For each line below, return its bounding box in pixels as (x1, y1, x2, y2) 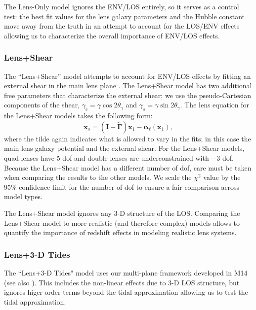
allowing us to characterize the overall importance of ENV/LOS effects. (4, 30, 220, 40)
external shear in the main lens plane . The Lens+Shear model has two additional (4, 80, 252, 91)
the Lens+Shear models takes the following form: (4, 110, 153, 121)
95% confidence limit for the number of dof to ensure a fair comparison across (4, 181, 240, 192)
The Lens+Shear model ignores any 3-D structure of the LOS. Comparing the (4, 207, 240, 218)
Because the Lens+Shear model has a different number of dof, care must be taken (4, 162, 252, 172)
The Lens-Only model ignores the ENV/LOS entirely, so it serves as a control (4, 1, 239, 11)
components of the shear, (4, 100, 80, 110)
